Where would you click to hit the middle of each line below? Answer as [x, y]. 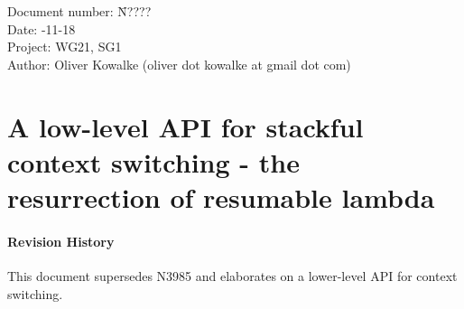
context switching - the [153, 161]
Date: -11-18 [42, 28]
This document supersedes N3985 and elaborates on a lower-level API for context [232, 275]
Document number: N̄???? [79, 11]
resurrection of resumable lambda [221, 197]
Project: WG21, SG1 [65, 47]
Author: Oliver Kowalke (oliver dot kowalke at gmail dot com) [179, 64]
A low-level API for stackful [186, 126]
